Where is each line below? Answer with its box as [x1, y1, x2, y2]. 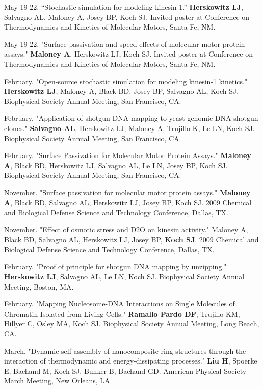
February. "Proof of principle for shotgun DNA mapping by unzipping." [4, 261, 227, 272]
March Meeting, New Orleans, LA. [4, 375, 112, 386]
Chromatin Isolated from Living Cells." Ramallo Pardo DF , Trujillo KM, [4, 308, 240, 319]
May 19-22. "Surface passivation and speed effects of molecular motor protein [4, 38, 245, 49]
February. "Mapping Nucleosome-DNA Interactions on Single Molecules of [4, 298, 235, 309]
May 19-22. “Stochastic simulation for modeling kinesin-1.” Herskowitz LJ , [4, 2, 243, 12]
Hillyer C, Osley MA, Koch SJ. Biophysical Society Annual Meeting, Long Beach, [4, 318, 259, 329]
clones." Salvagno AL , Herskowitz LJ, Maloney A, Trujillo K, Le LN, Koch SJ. [4, 122, 255, 133]
